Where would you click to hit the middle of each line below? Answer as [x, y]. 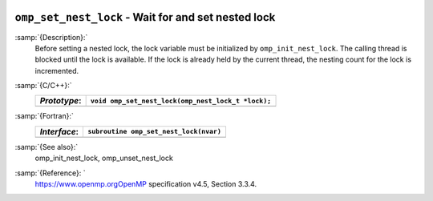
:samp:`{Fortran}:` [44, 116]
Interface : [59, 131]
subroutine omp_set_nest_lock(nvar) [155, 132]
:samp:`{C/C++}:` [43, 86]
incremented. [57, 70]
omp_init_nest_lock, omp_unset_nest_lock [104, 158]
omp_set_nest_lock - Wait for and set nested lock [145, 17]
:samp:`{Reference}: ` [50, 173]
